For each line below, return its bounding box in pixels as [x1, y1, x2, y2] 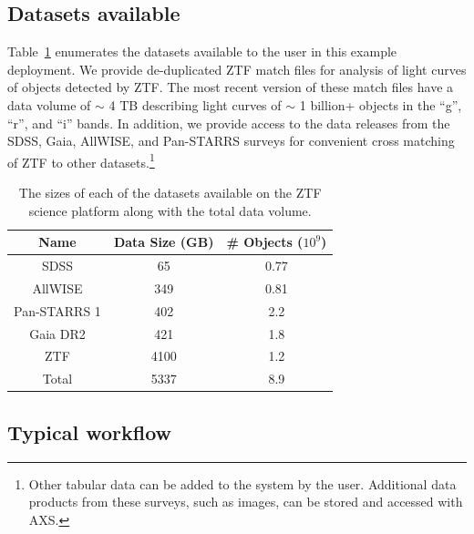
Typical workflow [7, 417, 172, 446]
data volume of [7, 95, 91, 114]
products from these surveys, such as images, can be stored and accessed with [28, 492, 463, 511]
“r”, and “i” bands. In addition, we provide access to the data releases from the [7, 113, 450, 132]
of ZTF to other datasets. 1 [7, 149, 155, 171]
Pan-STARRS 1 [14, 301, 101, 320]
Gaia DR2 [29, 323, 86, 343]
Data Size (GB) [113, 232, 214, 252]
